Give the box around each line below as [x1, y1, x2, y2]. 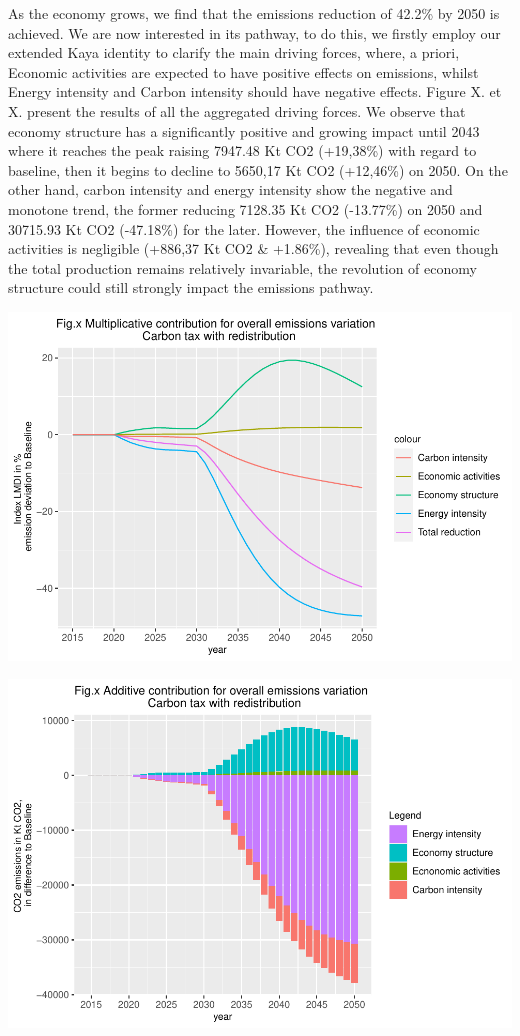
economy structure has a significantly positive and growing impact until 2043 [8, 120, 480, 141]
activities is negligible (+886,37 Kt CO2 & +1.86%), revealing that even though [8, 238, 499, 259]
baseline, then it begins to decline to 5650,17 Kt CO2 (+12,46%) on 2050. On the [8, 159, 508, 180]
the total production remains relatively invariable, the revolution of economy [8, 257, 477, 278]
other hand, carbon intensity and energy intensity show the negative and [8, 179, 453, 200]
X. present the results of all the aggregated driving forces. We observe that [8, 100, 466, 121]
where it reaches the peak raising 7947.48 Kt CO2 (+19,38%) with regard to [8, 140, 477, 161]
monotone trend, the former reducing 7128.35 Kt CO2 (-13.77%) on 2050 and [8, 198, 483, 219]
